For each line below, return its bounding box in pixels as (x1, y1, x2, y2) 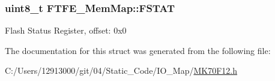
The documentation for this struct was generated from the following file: (5, 44, 271, 56)
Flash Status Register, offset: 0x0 (5, 24, 127, 37)
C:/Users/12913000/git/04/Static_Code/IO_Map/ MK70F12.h (5, 64, 237, 77)
